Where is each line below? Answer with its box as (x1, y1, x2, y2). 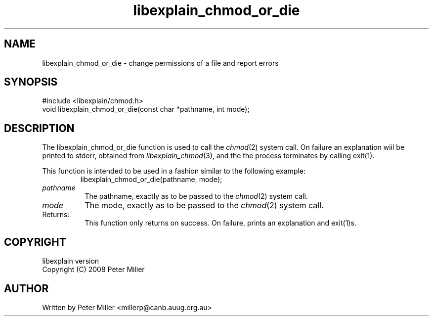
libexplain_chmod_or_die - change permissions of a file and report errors (42, 58, 279, 67)
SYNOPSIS (4, 76, 58, 89)
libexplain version (42, 257, 99, 266)
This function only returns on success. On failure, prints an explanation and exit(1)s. (85, 219, 356, 228)
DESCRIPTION (4, 122, 75, 135)
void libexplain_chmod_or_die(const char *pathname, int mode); (42, 105, 250, 114)
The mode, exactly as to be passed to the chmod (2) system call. (85, 200, 324, 211)
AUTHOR (4, 282, 49, 295)
